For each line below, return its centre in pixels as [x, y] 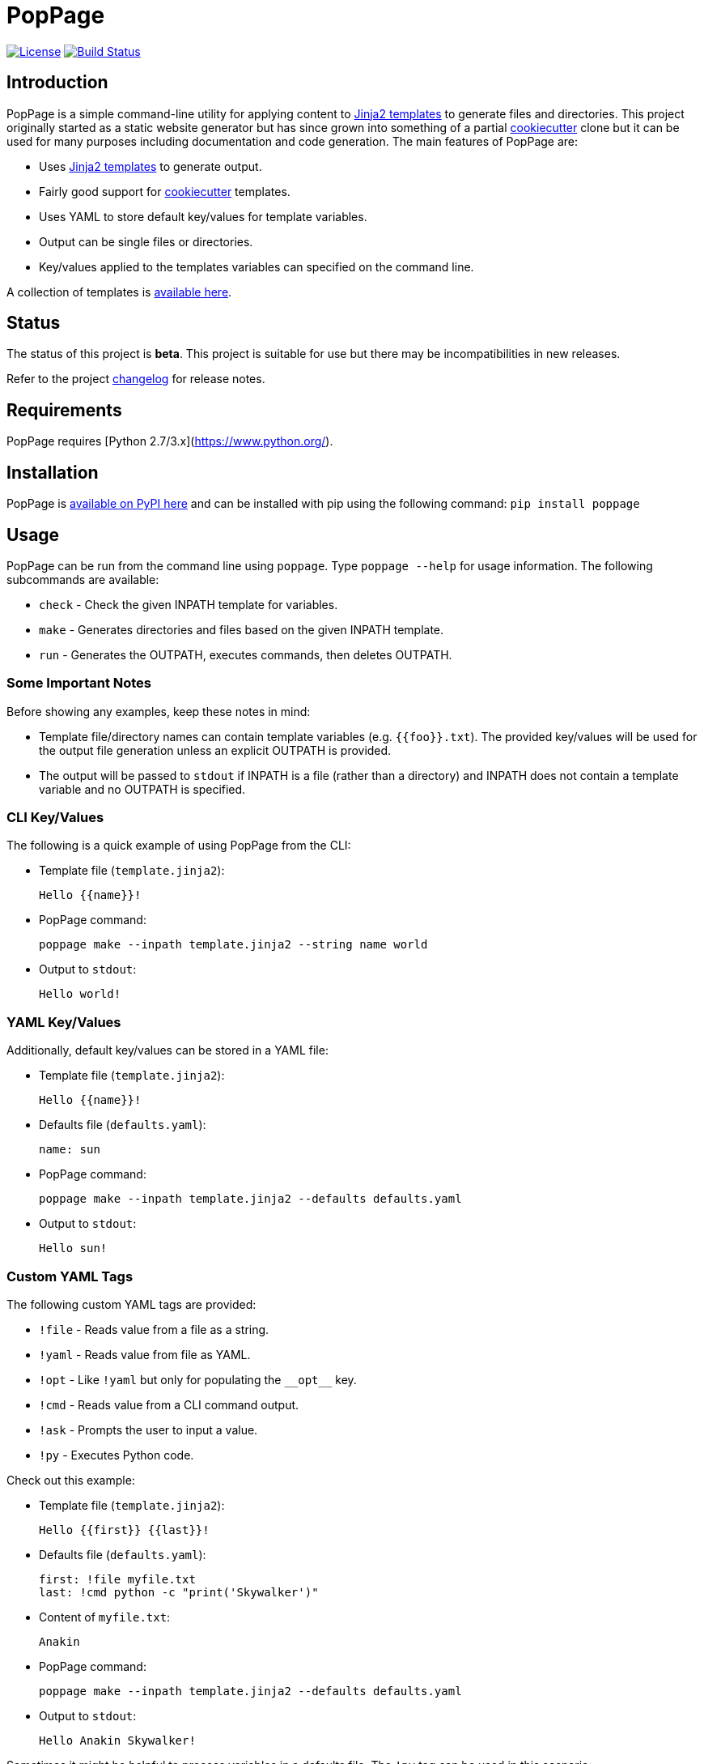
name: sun [70, 1150]
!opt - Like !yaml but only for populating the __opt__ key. [198, 1379]
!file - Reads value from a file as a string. [154, 1329]
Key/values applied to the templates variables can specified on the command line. [257, 266]
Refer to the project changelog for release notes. [136, 379]
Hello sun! [73, 1248]
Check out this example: [71, 1480]
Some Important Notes [79, 683]
